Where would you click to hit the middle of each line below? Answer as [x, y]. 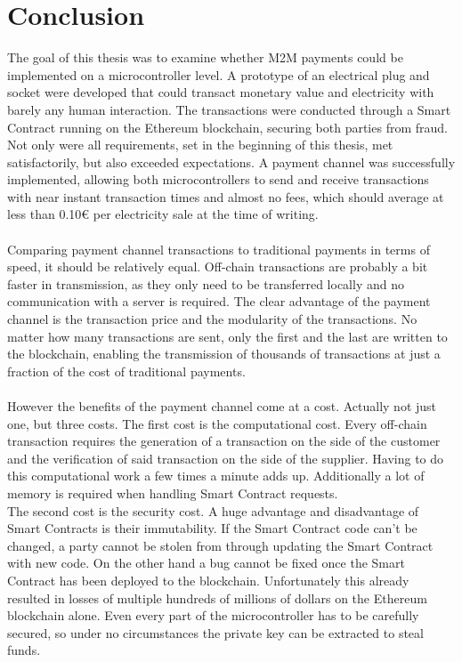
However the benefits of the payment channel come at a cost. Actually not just [222, 406]
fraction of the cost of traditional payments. [126, 371]
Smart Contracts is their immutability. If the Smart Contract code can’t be [212, 528]
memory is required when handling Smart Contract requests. [173, 492]
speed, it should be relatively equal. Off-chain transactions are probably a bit [218, 266]
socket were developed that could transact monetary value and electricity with [221, 92]
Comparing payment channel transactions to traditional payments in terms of [219, 249]
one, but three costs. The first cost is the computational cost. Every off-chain [217, 423]
